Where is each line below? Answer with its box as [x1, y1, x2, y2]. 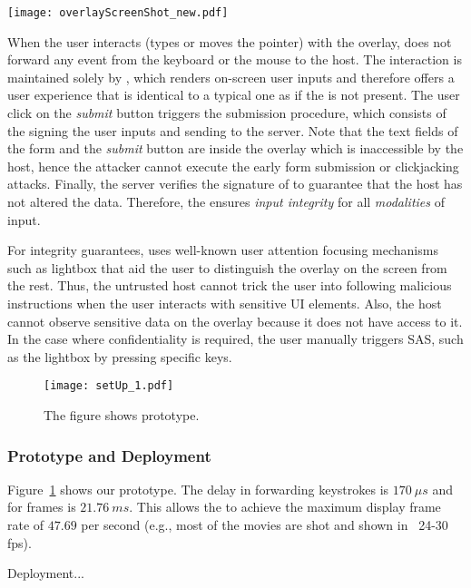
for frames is [7, 497, 76, 516]
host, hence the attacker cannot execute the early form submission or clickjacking [7, 156, 459, 175]
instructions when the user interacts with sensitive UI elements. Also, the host [7, 293, 442, 312]
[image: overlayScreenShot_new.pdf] [7, 6, 229, 19]
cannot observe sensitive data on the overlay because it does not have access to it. [7, 311, 463, 330]
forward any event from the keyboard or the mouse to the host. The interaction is [7, 50, 462, 69]
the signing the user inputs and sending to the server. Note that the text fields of [7, 121, 458, 140]
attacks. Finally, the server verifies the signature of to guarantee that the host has [7, 174, 463, 193]
